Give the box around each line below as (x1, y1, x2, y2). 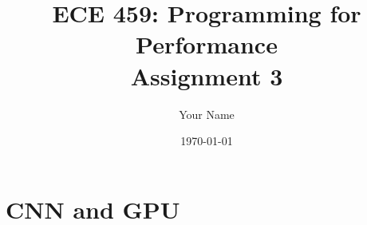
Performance (136, 28, 278, 61)
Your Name (179, 105, 235, 122)
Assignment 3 (130, 59, 283, 92)
